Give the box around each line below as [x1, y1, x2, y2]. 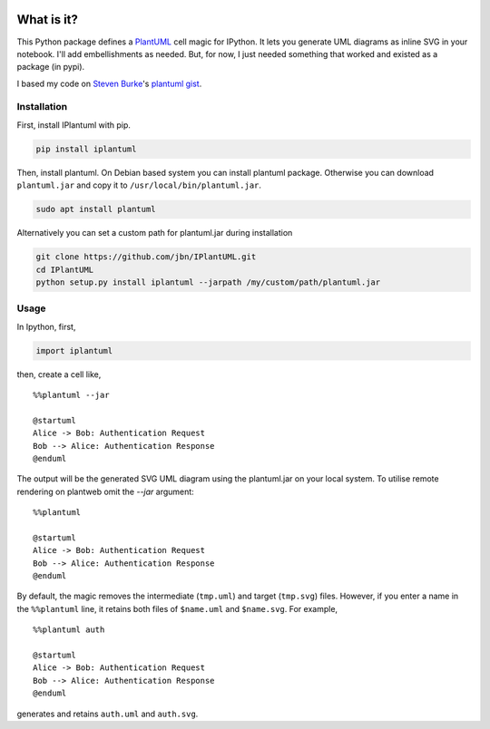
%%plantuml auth [33, 625, 105, 635]
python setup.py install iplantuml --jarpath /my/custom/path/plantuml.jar [35, 277, 381, 287]
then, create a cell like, [16, 368, 102, 380]
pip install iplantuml [35, 143, 137, 154]
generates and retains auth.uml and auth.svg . [16, 708, 199, 719]
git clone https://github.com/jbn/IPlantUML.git [35, 252, 257, 262]
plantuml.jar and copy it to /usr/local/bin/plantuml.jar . [16, 180, 262, 190]
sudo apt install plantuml [35, 204, 156, 215]
